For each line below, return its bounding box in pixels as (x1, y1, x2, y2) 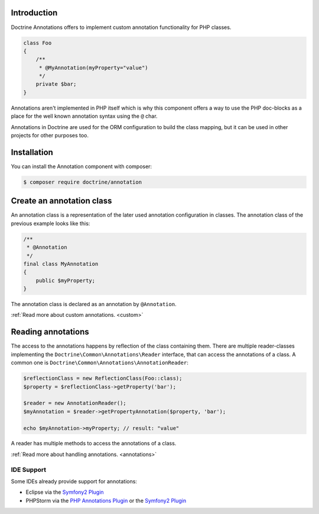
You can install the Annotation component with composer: (11, 163, 152, 170)
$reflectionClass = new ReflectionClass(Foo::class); (23, 375, 183, 382)
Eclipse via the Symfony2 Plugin (25, 489, 104, 496)
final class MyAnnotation (23, 261, 99, 267)
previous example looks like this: (11, 220, 90, 227)
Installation (11, 147, 53, 157)
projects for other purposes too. (11, 132, 89, 139)
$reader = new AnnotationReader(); (23, 400, 126, 407)
